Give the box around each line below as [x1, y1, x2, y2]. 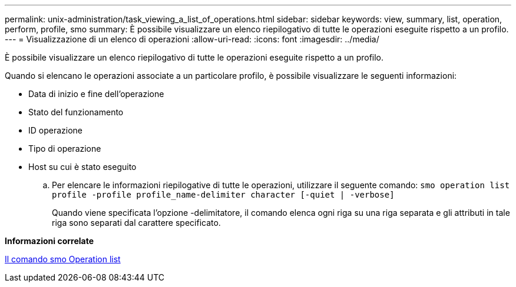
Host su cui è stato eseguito [28, 162, 137, 172]
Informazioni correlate [5, 236, 94, 246]
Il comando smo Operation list [5, 254, 121, 264]
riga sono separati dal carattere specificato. [52, 218, 221, 228]
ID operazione [28, 125, 83, 135]
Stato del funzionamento [28, 107, 124, 117]
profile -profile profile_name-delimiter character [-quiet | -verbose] [52, 190, 395, 199]
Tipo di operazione [28, 143, 101, 153]
